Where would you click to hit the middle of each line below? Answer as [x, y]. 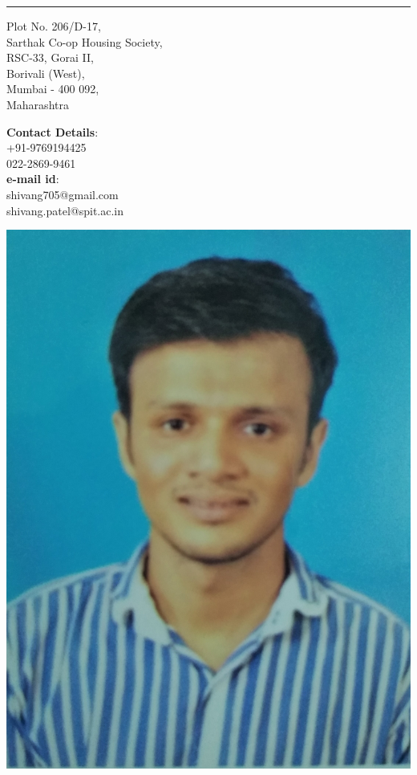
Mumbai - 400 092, [53, 89]
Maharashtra [38, 104]
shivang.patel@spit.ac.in [65, 210]
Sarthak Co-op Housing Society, [85, 41]
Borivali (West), [46, 73]
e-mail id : [33, 179]
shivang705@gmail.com [63, 194]
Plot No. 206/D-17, [54, 26]
